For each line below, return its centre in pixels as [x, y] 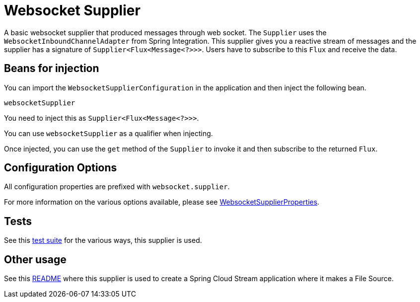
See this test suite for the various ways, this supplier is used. [103, 240]
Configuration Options [61, 168]
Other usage [35, 259]
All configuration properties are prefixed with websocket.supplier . [117, 187]
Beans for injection [52, 69]
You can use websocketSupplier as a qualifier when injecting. [108, 133]
